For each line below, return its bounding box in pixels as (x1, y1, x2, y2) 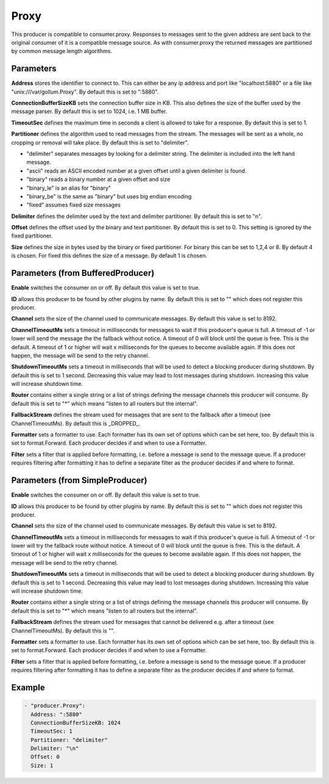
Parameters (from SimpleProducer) (11, 475, 147, 485)
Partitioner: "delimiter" (30, 736, 108, 743)
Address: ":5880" (30, 711, 82, 717)
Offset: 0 (30, 753, 60, 760)
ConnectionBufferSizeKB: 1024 (30, 719, 121, 726)
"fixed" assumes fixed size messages (26, 201, 121, 209)
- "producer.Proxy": (24, 702, 85, 710)
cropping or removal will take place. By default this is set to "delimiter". (11, 139, 189, 146)
